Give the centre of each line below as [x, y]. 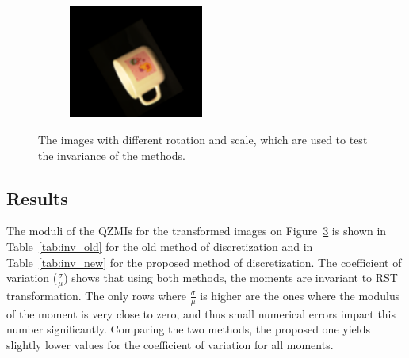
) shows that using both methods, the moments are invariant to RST [231, 278]
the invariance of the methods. [112, 155]
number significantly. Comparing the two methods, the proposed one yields [188, 329]
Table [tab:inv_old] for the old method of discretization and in [160, 246]
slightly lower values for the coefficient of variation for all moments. [170, 344]
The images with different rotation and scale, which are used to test [203, 139]
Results [37, 198]
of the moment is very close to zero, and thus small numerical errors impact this [201, 313]
